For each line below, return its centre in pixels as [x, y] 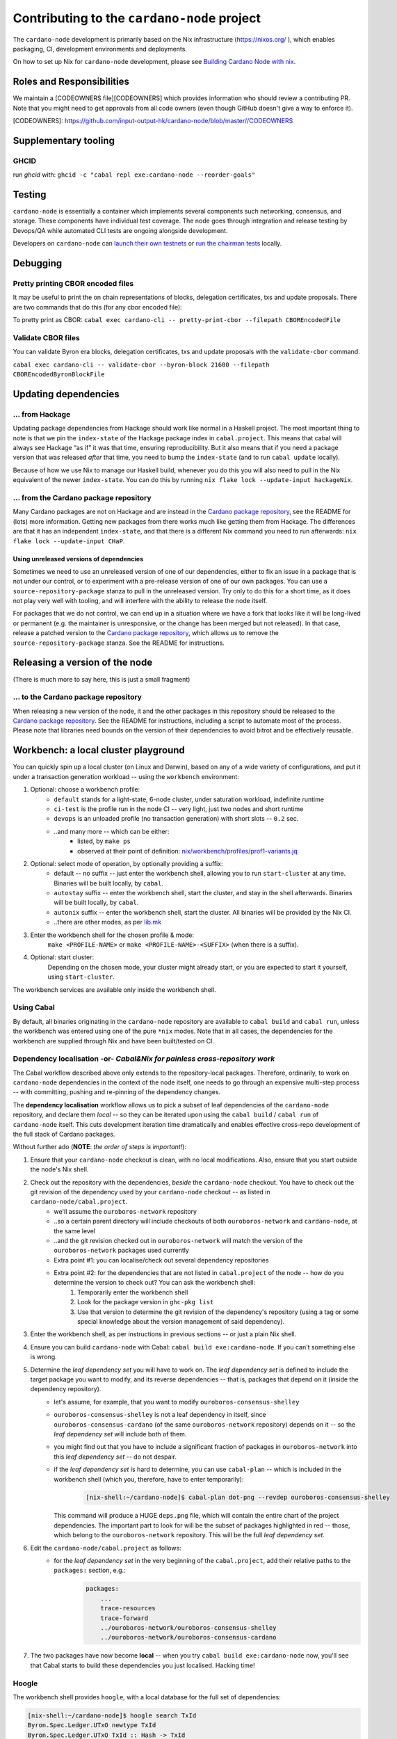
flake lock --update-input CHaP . [69, 541]
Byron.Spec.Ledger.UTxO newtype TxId [92, 1725]
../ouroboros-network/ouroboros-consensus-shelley [188, 1627]
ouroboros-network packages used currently [121, 1250]
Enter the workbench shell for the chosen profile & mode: [112, 935]
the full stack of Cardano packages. [64, 1134]
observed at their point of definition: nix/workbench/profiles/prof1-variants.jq [188, 851]
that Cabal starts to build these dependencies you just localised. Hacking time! [143, 1665]
